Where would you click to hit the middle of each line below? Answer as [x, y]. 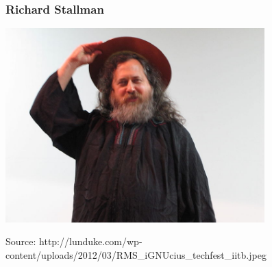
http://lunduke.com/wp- [91, 241]
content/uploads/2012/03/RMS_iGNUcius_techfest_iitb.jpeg [136, 254]
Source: [21, 241]
